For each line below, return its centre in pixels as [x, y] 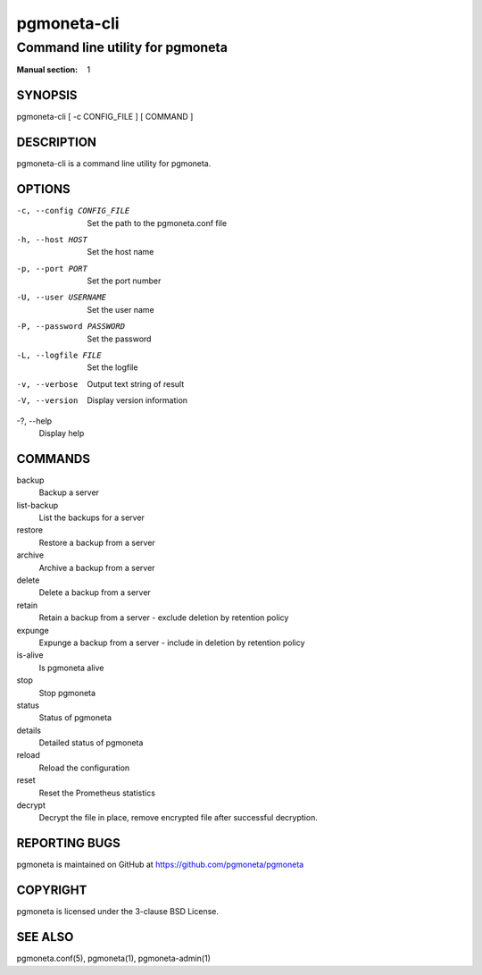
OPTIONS [43, 189]
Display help [62, 433]
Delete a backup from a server [95, 593]
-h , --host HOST [52, 240]
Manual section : [47, 70]
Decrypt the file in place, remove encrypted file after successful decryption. [179, 818]
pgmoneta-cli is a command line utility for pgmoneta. [114, 164]
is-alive [30, 655]
